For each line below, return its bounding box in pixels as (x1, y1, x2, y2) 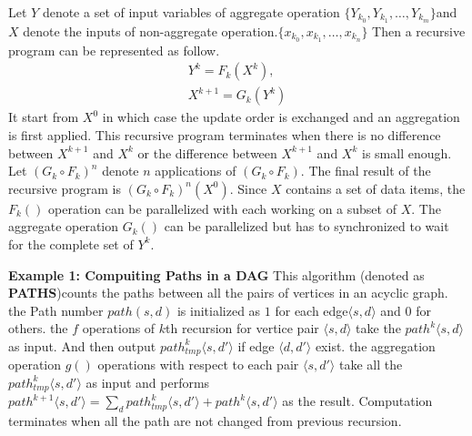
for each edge (275, 300, 348, 319)
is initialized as (176, 300, 261, 319)
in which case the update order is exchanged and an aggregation (102, 107, 460, 127)
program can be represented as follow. (8, 40, 220, 59)
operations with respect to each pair (97, 355, 299, 374)
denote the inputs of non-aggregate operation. (23, 21, 278, 40)
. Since (229, 178, 267, 198)
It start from (8, 107, 79, 127)
